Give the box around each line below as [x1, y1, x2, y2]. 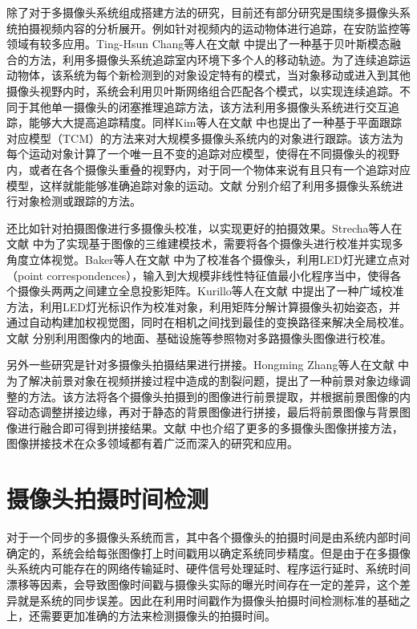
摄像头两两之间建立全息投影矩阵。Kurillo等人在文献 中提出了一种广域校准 [17, 282, 404, 299]
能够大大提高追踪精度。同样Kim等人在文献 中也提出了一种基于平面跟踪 [28, 114, 403, 131]
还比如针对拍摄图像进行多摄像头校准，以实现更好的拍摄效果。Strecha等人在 [6, 219, 403, 236]
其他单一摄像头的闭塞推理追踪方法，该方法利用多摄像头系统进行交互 [28, 98, 388, 115]
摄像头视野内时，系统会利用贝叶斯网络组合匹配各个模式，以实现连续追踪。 [6, 82, 399, 99]
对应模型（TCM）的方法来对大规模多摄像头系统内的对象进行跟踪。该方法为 [6, 129, 404, 146]
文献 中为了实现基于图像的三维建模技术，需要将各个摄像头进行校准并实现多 [6, 235, 403, 252]
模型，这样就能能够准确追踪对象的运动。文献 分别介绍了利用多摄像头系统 [6, 177, 392, 193]
